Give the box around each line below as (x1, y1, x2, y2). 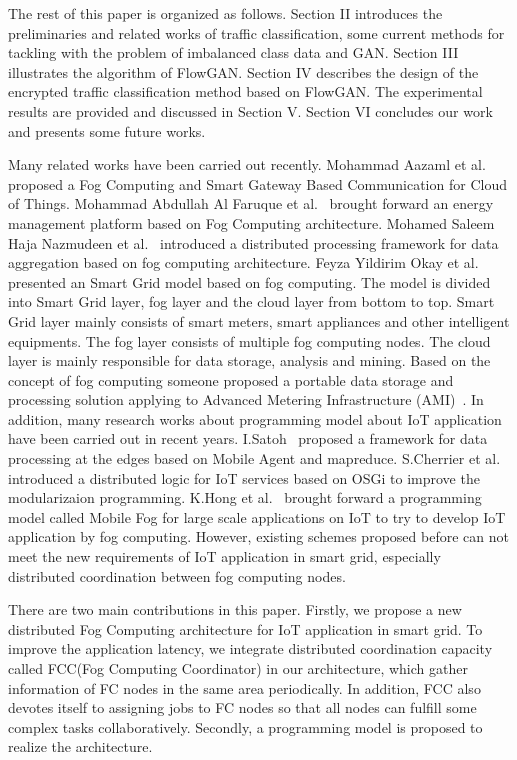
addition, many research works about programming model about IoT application (8, 408, 502, 429)
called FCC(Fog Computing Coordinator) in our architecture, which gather (8, 658, 468, 678)
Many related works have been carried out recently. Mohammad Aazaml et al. (8, 154, 486, 175)
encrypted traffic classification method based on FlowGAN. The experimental (8, 81, 483, 102)
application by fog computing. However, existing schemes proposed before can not (8, 526, 509, 547)
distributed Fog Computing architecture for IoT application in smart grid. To (8, 618, 483, 639)
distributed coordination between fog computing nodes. (8, 565, 346, 586)
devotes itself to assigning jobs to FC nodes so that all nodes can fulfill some (8, 697, 477, 718)
